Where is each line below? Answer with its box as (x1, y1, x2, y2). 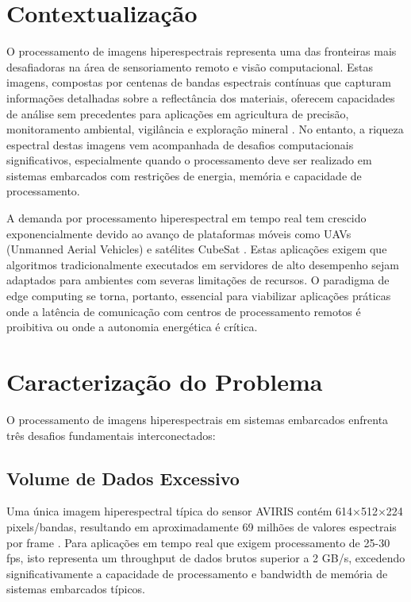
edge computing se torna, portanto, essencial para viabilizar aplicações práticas (6, 287, 391, 304)
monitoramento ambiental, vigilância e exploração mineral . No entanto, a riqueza (6, 121, 404, 137)
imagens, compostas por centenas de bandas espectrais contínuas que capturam (6, 74, 391, 91)
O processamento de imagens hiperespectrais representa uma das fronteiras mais (6, 43, 397, 60)
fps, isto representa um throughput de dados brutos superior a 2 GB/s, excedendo (6, 550, 405, 566)
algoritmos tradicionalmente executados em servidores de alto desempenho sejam (6, 256, 399, 272)
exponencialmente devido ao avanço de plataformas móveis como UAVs (6, 225, 351, 241)
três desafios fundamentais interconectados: (6, 426, 216, 443)
